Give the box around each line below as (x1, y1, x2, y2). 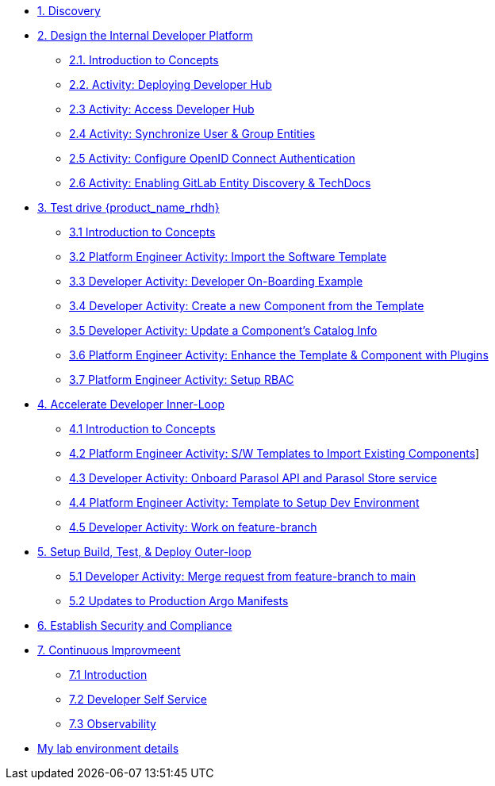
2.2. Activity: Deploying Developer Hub (69, 78, 272, 91)
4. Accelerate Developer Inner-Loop (37, 397, 224, 411)
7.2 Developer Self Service (69, 692, 207, 706)
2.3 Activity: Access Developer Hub (69, 102, 255, 116)
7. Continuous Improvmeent (37, 643, 181, 657)
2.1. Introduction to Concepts (69, 53, 219, 67)
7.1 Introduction (69, 668, 148, 681)
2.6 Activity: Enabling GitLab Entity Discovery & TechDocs (69, 176, 371, 190)
